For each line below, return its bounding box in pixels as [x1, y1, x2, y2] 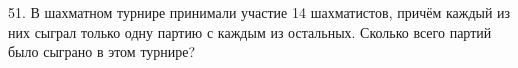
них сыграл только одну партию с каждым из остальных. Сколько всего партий [8, 21, 492, 42]
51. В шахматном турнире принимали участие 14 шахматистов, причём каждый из [8, 2, 511, 22]
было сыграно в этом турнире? [8, 41, 196, 62]
